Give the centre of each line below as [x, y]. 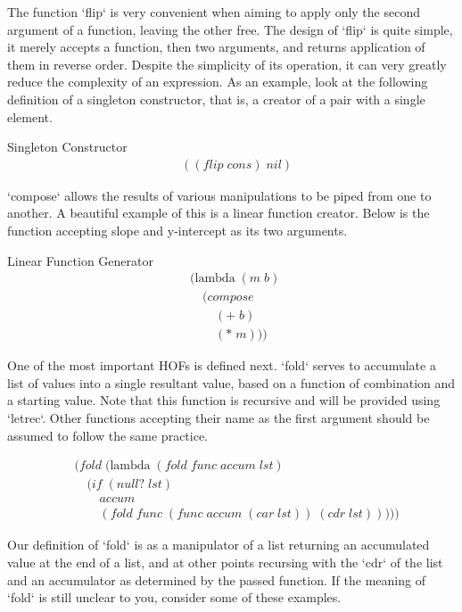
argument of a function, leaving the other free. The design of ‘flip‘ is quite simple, [230, 29]
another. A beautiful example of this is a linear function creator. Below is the [219, 213]
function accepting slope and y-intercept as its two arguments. [177, 230]
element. [30, 116]
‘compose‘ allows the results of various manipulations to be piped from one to [219, 195]
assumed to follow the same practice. [108, 435]
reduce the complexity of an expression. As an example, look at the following [218, 82]
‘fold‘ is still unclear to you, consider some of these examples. [174, 597]
